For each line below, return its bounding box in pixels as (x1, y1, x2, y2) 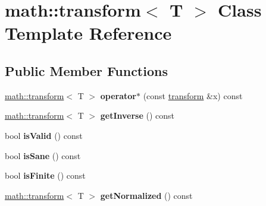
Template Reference (5, 21, 172, 45)
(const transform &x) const (143, 89, 243, 102)
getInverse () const (100, 109, 175, 122)
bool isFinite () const (5, 169, 86, 182)
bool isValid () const (5, 129, 83, 141)
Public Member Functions (5, 61, 168, 80)
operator (100, 89, 136, 102)
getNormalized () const (100, 189, 193, 201)
